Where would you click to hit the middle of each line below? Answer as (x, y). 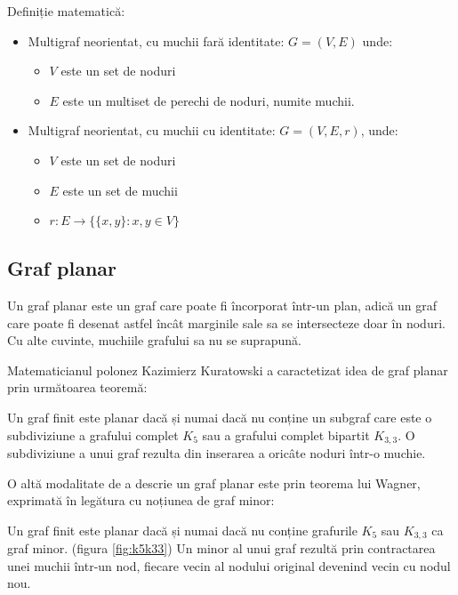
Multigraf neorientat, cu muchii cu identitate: (152, 130)
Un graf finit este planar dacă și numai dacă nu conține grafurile (182, 530)
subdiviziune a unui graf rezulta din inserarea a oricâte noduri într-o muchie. (217, 452)
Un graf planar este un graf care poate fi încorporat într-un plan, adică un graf (222, 305)
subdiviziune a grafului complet (93, 434)
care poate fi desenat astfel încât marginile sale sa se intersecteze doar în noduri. (226, 322)
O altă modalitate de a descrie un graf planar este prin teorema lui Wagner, (214, 482)
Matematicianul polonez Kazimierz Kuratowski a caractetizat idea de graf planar (228, 370)
